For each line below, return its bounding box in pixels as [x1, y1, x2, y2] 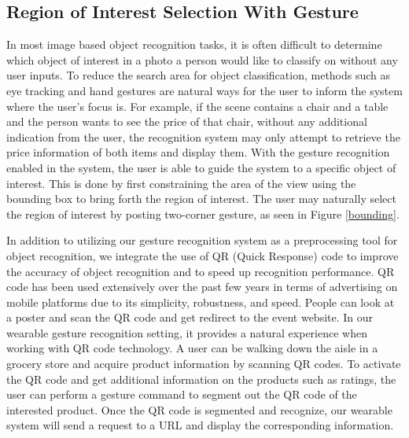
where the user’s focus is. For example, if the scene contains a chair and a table [6, 98, 389, 114]
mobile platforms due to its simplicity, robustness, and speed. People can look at [6, 293, 395, 310]
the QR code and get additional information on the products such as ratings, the [6, 370, 396, 387]
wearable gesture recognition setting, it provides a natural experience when [6, 324, 367, 340]
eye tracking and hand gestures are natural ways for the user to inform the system [6, 82, 403, 98]
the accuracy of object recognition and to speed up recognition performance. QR [6, 263, 395, 279]
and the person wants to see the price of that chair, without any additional [6, 113, 367, 130]
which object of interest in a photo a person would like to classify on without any [6, 51, 398, 68]
